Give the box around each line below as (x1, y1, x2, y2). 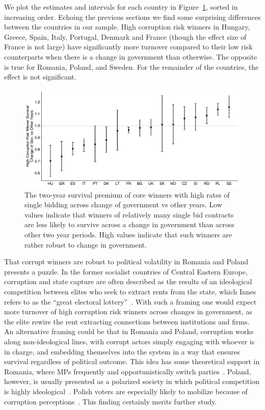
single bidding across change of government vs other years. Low (24, 199, 223, 210)
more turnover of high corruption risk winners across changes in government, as (4, 306, 252, 317)
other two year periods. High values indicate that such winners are (24, 229, 232, 240)
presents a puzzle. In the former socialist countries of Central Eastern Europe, (4, 266, 248, 277)
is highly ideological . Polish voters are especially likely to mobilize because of (4, 386, 248, 396)
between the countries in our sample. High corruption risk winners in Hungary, (4, 21, 250, 32)
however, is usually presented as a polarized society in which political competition (4, 376, 259, 387)
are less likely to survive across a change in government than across (24, 219, 234, 230)
